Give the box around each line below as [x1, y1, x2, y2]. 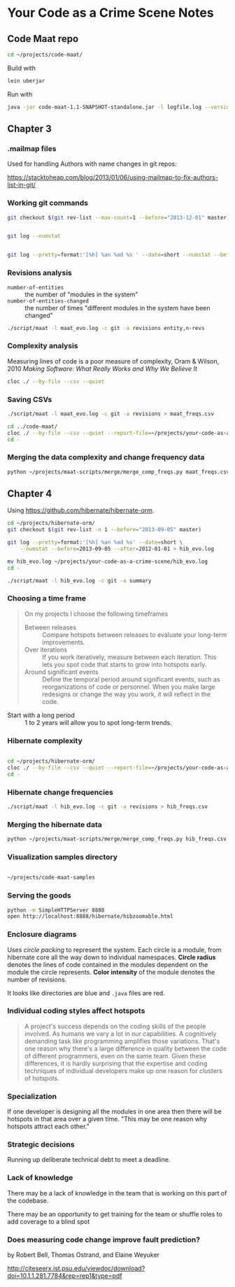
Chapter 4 [7, 487, 52, 499]
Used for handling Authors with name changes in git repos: [7, 159, 177, 168]
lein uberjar [7, 77, 45, 85]
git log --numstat [7, 233, 61, 240]
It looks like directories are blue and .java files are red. [7, 988, 166, 997]
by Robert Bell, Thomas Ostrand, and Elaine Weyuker [7, 1251, 159, 1259]
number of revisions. [7, 975, 67, 984]
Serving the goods [7, 891, 71, 900]
